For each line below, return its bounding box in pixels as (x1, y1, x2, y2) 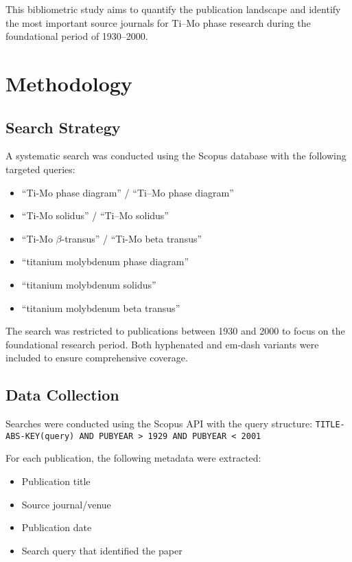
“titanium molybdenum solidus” (21, 277, 156, 291)
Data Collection (5, 384, 119, 405)
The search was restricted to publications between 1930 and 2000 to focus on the (5, 324, 345, 338)
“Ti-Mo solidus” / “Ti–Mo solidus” (21, 208, 169, 223)
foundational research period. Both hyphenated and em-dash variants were (5, 337, 319, 351)
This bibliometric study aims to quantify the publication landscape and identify (5, 2, 341, 16)
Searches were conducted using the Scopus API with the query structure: (5, 416, 313, 431)
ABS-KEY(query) (5, 431, 75, 441)
